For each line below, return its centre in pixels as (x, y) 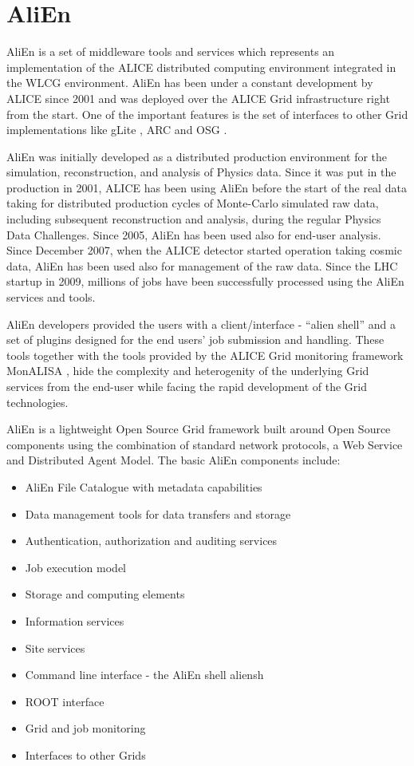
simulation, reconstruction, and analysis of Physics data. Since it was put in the (201, 172)
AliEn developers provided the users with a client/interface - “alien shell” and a (201, 324)
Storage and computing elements (105, 594)
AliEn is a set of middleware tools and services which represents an (171, 51)
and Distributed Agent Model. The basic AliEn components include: (173, 460)
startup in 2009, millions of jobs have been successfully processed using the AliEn (205, 281)
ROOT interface (65, 701)
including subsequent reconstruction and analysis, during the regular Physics (194, 219)
